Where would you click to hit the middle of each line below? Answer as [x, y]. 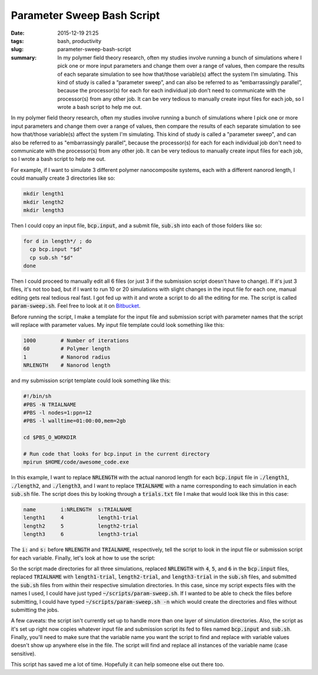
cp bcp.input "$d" [56, 249]
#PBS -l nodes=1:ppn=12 [58, 413]
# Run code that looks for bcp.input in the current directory [117, 454]
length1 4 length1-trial [81, 518]
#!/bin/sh [37, 396]
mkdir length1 [44, 194]
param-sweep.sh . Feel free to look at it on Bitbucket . [76, 306]
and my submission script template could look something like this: [91, 380]
